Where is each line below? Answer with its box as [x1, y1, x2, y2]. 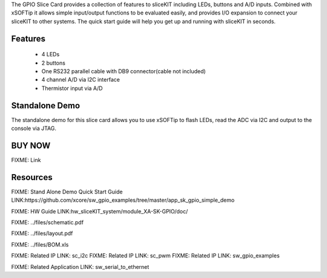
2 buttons [41, 59, 66, 66]
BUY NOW [11, 140, 51, 150]
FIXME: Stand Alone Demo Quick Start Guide [11, 188, 123, 195]
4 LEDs [41, 51, 60, 58]
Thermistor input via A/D [41, 85, 103, 92]
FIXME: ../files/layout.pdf [11, 230, 73, 237]
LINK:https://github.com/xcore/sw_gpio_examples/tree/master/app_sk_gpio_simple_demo [11, 196, 235, 204]
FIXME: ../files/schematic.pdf [11, 219, 84, 226]
